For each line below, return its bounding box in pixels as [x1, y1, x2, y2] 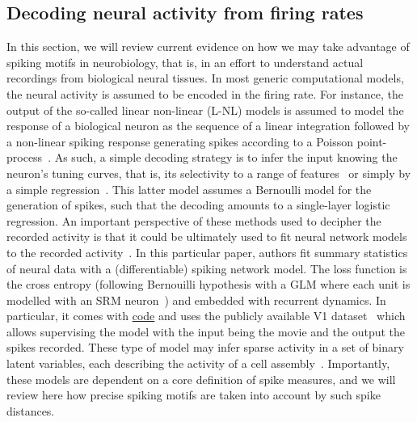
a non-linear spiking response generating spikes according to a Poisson [6, 133, 354, 150]
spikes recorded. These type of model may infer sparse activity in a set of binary [6, 339, 404, 356]
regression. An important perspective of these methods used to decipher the [6, 212, 381, 229]
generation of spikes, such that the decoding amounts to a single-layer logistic [6, 196, 390, 213]
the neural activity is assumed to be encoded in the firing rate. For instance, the [6, 85, 404, 102]
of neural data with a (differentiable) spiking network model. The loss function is [6, 260, 407, 276]
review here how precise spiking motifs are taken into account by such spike [6, 386, 381, 403]
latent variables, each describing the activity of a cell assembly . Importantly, [6, 355, 390, 372]
